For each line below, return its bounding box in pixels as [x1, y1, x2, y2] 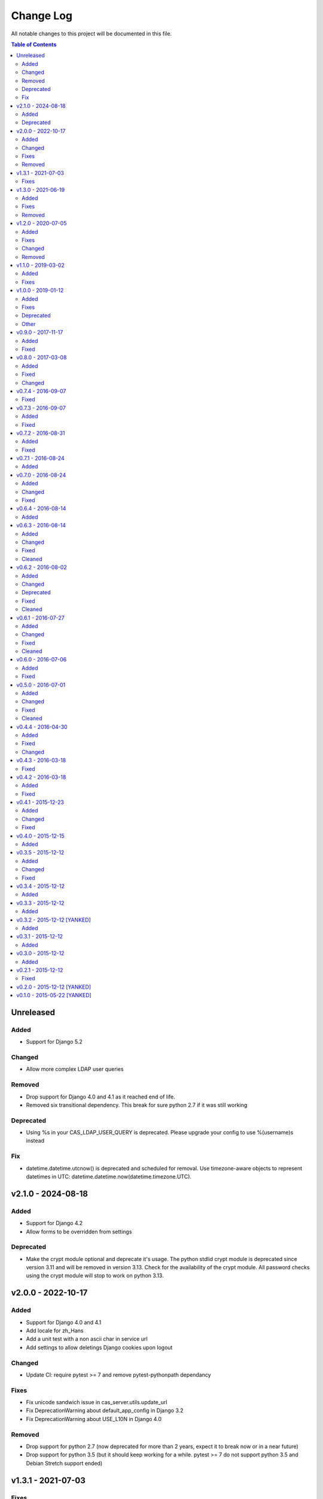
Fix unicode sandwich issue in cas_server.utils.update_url [26, 1399, 167, 1406]
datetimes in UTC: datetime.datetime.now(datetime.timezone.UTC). [26, 1173, 191, 1180]
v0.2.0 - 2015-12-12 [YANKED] [16, 983, 92, 991]
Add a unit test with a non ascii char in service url [26, 1335, 148, 1343]
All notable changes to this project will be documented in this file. [11, 30, 172, 37]
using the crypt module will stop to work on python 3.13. [26, 1272, 164, 1280]
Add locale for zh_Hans [26, 1327, 84, 1334]
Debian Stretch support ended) [26, 1459, 103, 1467]
